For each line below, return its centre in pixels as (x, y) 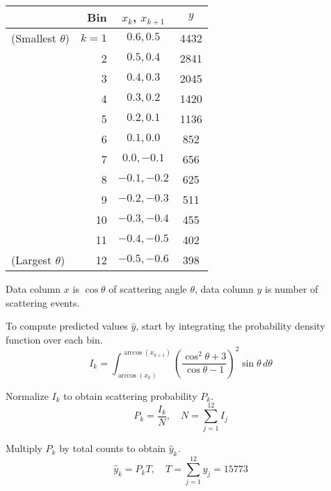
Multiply (24, 448)
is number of (292, 289)
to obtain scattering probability (130, 395)
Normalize (27, 395)
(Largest (32, 260)
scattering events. (43, 302)
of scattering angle (148, 289)
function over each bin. (54, 339)
